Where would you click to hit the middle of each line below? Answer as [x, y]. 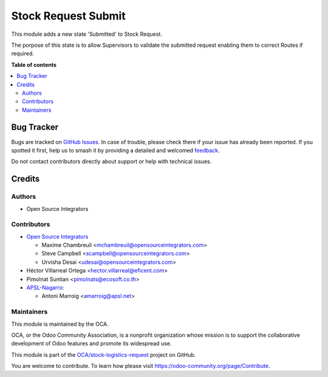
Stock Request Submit [68, 16]
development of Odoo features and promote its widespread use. [91, 344]
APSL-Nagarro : [45, 288]
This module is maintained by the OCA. [60, 324]
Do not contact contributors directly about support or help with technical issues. [111, 162]
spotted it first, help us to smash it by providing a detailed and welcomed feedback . [115, 150]
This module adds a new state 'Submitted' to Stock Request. [87, 34]
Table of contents [34, 64]
